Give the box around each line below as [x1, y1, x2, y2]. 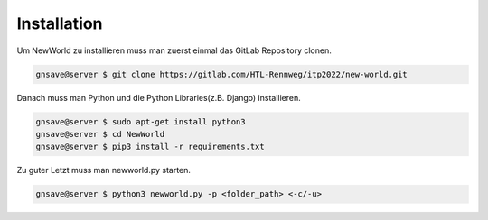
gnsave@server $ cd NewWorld [35, 129, 165, 139]
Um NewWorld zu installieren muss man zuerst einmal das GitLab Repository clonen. [16, 45, 332, 56]
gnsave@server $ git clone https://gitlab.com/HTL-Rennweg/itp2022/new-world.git [35, 69, 408, 79]
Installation [16, 14, 103, 33]
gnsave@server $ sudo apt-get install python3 [35, 116, 246, 126]
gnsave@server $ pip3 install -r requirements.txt [35, 142, 266, 152]
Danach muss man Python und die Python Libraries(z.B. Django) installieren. [16, 92, 302, 103]
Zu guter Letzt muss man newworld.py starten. [16, 165, 192, 176]
